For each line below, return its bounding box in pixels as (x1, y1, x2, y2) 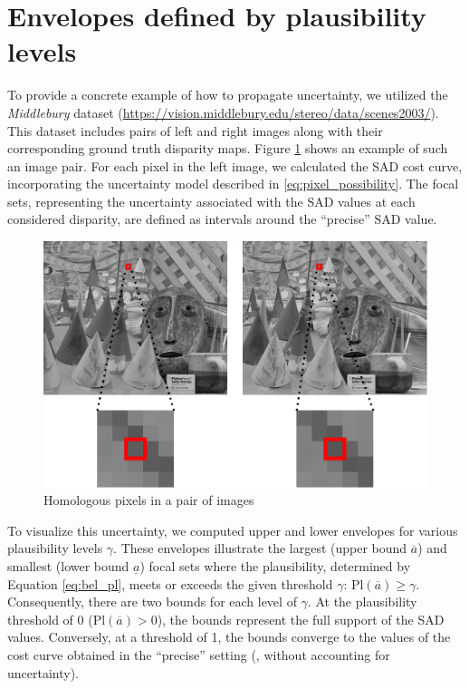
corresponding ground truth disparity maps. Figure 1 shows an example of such (7, 139, 448, 158)
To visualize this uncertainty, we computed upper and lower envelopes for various (7, 520, 458, 539)
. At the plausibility (307, 592, 417, 611)
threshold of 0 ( (7, 609, 93, 628)
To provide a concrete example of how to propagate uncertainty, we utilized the (7, 85, 448, 104)
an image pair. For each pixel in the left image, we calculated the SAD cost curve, (7, 156, 463, 175)
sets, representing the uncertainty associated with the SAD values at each (7, 191, 416, 210)
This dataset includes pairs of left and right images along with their (7, 121, 383, 140)
